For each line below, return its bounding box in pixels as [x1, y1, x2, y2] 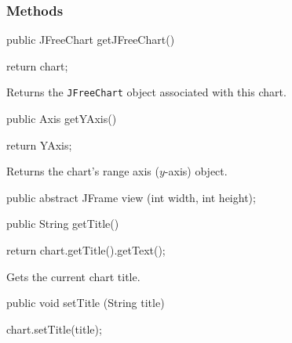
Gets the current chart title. [6, 268, 141, 284]
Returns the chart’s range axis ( [6, 163, 159, 179]
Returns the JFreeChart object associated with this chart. [6, 84, 287, 100]
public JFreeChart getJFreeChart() [6, 31, 175, 48]
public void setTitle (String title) [6, 294, 165, 311]
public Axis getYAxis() [6, 110, 117, 127]
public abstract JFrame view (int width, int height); [6, 189, 256, 205]
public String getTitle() [6, 215, 119, 232]
